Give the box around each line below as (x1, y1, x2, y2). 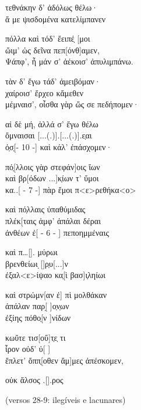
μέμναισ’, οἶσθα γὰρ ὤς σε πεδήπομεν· (5, 98, 139, 110)
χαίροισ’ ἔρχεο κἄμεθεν (5, 86, 84, 99)
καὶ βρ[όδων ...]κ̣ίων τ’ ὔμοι (5, 172, 99, 184)
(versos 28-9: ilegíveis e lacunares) (5, 394, 126, 406)
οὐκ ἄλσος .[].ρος (5, 374, 64, 386)
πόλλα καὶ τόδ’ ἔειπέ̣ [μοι (5, 32, 90, 45)
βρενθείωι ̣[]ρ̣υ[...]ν (5, 257, 68, 269)
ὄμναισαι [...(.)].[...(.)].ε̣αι (5, 129, 92, 141)
